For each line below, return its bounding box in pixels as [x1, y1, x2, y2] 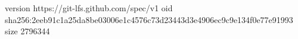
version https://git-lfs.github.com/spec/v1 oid [5, 2, 173, 14]
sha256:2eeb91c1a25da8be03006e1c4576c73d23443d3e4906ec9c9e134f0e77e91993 [5, 13, 293, 25]
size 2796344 [5, 25, 50, 37]
